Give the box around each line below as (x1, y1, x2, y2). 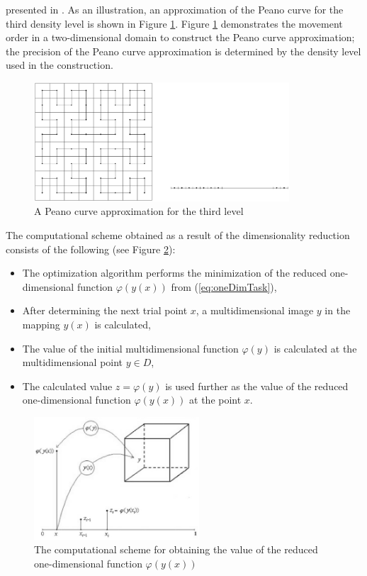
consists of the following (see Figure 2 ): (6, 241, 176, 256)
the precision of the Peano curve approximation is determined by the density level (6, 43, 361, 58)
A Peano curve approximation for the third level (34, 204, 244, 218)
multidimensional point (22, 355, 123, 370)
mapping (22, 317, 60, 331)
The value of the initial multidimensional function (22, 340, 239, 355)
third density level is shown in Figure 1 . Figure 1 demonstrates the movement (6, 16, 343, 31)
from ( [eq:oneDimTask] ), (171, 279, 277, 294)
